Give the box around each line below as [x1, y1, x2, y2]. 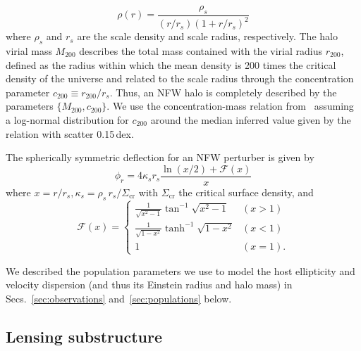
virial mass [6, 43, 52, 58]
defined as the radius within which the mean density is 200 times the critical [6, 57, 336, 72]
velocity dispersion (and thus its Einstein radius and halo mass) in [6, 277, 293, 292]
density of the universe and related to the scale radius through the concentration [6, 71, 354, 86]
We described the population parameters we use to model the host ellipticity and [6, 263, 355, 278]
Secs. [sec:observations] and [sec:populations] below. [6, 291, 232, 306]
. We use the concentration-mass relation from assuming [106, 98, 354, 113]
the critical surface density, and [178, 184, 314, 199]
